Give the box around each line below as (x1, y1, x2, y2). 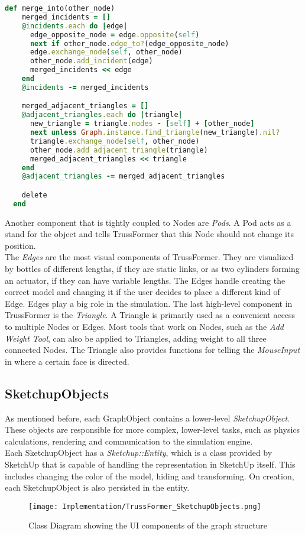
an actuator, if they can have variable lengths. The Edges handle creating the (5, 274, 285, 286)
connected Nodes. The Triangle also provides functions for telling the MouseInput (5, 343, 300, 356)
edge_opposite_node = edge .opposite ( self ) (30, 30, 200, 39)
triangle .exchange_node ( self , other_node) (30, 137, 200, 145)
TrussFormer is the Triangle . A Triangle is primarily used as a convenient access (5, 309, 296, 321)
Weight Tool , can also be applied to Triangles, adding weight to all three (5, 332, 267, 344)
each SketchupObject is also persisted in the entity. (5, 481, 190, 494)
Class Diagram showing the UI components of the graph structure (28, 519, 267, 531)
